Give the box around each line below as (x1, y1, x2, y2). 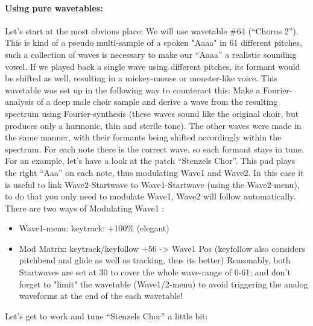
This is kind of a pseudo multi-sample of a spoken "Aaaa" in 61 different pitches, (5, 36, 302, 49)
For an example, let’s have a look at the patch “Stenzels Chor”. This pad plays (5, 154, 296, 167)
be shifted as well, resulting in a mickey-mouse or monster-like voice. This (5, 72, 278, 84)
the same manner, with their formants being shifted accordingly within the (5, 131, 282, 143)
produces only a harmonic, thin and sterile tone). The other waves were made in (5, 119, 302, 131)
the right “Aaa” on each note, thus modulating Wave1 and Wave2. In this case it (5, 166, 304, 178)
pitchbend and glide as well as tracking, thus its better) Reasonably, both (19, 254, 291, 266)
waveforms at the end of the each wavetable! (19, 289, 183, 302)
